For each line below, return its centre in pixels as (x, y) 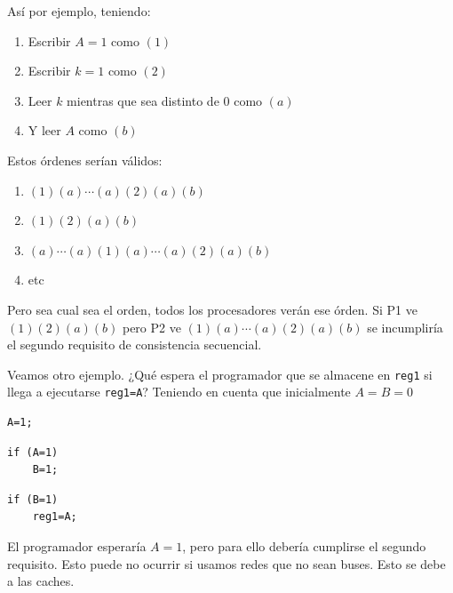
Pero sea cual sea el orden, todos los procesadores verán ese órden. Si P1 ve (212, 309)
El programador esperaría (77, 546)
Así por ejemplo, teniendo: (79, 11)
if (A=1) (33, 452)
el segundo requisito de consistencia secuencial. (135, 345)
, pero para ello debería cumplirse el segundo (304, 546)
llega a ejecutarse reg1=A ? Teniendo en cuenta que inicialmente (179, 392)
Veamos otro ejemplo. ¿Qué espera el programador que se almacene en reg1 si (220, 374)
